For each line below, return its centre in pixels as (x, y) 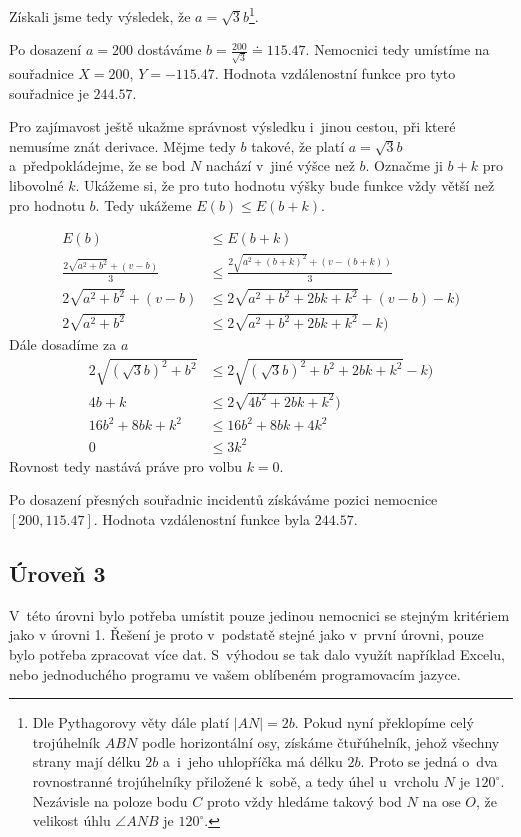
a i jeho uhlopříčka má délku (253, 761)
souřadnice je (49, 92)
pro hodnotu (47, 204)
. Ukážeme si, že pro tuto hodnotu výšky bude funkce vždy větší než (285, 184)
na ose (441, 800)
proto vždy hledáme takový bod (304, 800)
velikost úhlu (71, 820)
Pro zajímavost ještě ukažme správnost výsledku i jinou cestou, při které (232, 126)
